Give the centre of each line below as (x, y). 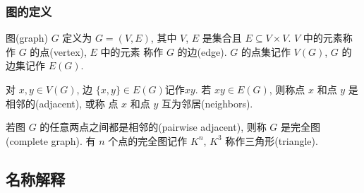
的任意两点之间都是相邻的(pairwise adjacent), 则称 (153, 127)
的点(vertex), (58, 51)
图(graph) (27, 38)
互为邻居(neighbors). (207, 103)
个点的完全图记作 (148, 140)
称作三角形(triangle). (272, 140)
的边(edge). (202, 51)
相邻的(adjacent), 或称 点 (62, 103)
